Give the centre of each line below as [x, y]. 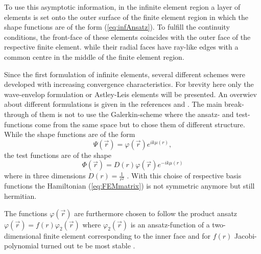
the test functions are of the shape [58, 155]
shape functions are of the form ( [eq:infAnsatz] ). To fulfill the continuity [117, 27]
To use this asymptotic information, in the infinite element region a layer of [122, 7]
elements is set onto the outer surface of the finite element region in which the [126, 17]
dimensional [23, 235]
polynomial [21, 246]
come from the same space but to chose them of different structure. [140, 124]
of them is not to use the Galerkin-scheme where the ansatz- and [132, 114]
